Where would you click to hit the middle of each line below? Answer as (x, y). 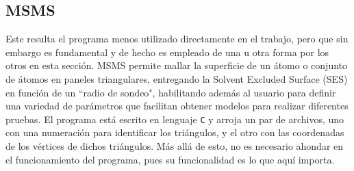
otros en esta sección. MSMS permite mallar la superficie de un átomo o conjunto (176, 65)
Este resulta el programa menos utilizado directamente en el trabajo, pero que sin (177, 39)
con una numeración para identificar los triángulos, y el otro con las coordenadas (175, 132)
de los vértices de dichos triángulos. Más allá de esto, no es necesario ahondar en (175, 146)
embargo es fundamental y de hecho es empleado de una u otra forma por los (167, 52)
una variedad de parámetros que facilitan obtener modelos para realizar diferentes (177, 106)
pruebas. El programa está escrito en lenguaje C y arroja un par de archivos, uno (175, 119)
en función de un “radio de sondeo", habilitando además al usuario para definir (171, 92)
